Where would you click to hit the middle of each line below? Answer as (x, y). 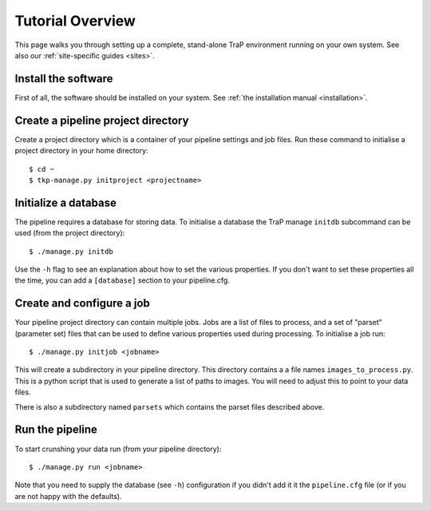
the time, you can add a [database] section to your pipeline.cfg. (123, 280)
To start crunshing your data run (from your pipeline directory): (118, 449)
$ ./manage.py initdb (71, 251)
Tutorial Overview (75, 21)
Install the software (64, 79)
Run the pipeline (56, 430)
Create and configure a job (83, 303)
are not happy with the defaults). (69, 496)
